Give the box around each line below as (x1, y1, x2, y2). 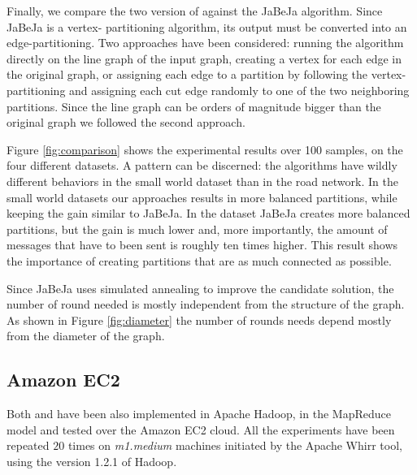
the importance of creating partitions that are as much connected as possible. (7, 252, 392, 269)
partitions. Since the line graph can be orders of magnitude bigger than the (7, 97, 381, 114)
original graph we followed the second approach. (7, 114, 245, 131)
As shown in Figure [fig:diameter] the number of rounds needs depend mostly (7, 311, 392, 328)
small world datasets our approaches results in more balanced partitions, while (7, 188, 397, 205)
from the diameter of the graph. (7, 327, 165, 344)
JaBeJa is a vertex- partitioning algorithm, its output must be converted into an (7, 18, 407, 35)
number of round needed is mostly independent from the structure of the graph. (7, 296, 405, 313)
